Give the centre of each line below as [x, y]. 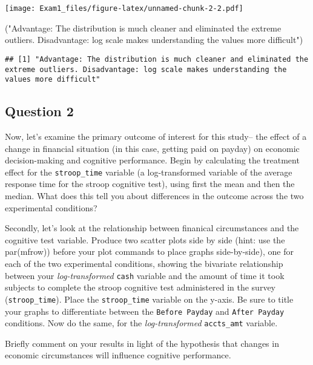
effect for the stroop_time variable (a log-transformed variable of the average [149, 172]
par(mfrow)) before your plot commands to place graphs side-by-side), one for [149, 252]
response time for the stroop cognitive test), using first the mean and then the [150, 184]
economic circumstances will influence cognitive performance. [118, 355]
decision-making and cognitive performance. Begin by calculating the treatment [152, 160]
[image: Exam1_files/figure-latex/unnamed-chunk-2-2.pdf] [124, 8]
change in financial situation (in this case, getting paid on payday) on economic [152, 148]
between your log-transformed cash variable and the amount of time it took [145, 275]
